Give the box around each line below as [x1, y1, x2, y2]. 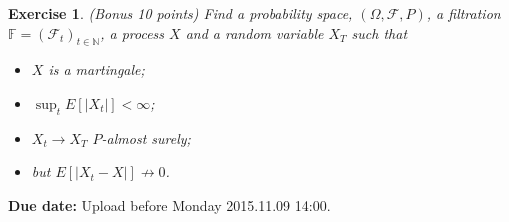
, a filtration [426, 3, 501, 23]
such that [351, 22, 408, 43]
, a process [100, 22, 165, 43]
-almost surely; [101, 127, 191, 148]
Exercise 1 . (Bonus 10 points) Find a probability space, [8, 3, 353, 23]
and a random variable [185, 22, 324, 43]
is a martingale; [48, 59, 145, 80]
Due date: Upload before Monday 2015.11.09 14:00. [8, 194, 331, 215]
